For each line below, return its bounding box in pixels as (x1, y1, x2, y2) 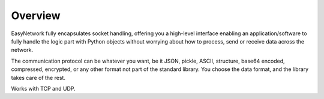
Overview (11, 9, 61, 22)
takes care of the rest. (11, 74, 66, 81)
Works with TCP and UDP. (11, 85, 76, 92)
